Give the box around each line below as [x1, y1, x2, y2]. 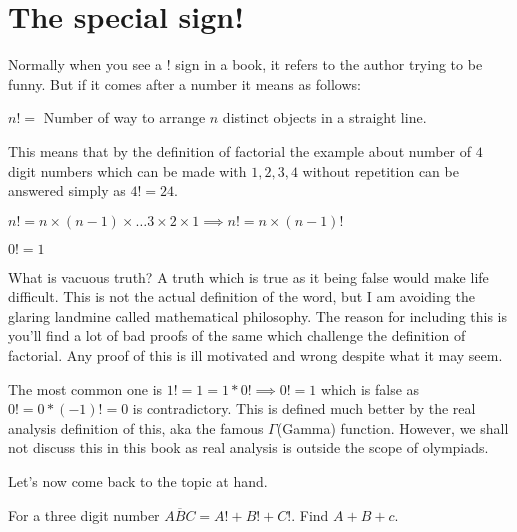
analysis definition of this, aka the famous [8, 417, 264, 438]
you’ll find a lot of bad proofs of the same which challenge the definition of [8, 325, 466, 346]
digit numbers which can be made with [8, 160, 247, 181]
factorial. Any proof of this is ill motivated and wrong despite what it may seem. [8, 345, 503, 366]
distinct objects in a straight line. [222, 107, 427, 128]
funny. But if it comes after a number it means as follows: [8, 73, 361, 94]
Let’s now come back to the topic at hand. [8, 471, 268, 492]
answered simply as [8, 180, 126, 201]
